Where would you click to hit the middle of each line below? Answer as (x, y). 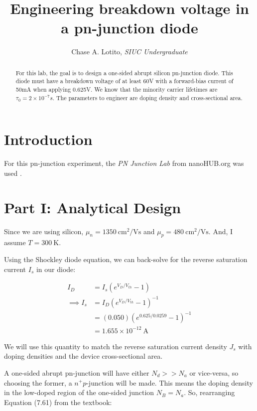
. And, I (221, 231)
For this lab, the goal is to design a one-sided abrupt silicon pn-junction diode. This (124, 72)
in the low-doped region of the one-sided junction (79, 392)
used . (13, 173)
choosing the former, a (38, 382)
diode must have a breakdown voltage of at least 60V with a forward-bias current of (125, 81)
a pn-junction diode (129, 28)
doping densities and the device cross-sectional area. (83, 356)
